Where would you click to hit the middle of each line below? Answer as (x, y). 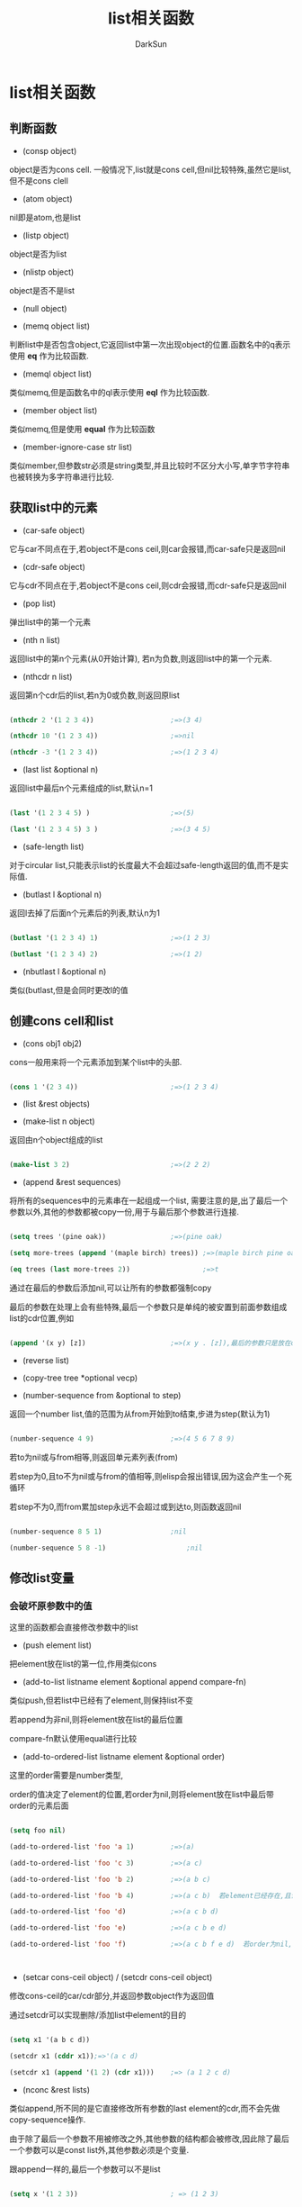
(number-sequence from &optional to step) (102, 1395)
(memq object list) (56, 326)
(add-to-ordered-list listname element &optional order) (124, 1757)
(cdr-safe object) (53, 566)
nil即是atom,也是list (45, 217)
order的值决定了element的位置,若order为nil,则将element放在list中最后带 (142, 1795)
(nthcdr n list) (47, 676)
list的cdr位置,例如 (42, 1318)
